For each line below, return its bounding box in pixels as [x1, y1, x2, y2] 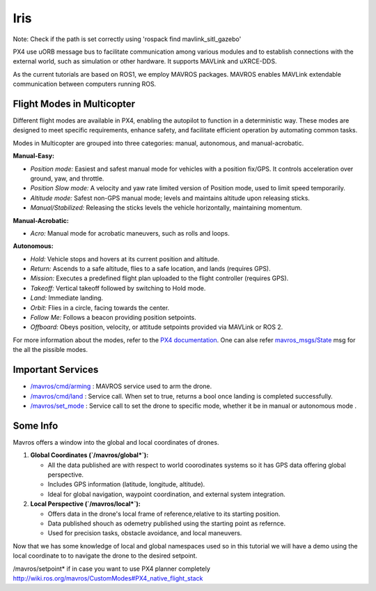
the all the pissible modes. [13, 346, 88, 354]
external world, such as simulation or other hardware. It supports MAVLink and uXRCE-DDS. [13, 57, 277, 66]
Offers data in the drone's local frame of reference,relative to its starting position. [47, 509, 281, 518]
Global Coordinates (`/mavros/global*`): [30, 451, 149, 459]
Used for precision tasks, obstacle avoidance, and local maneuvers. [47, 529, 242, 537]
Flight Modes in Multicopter [13, 98, 136, 109]
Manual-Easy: [13, 152, 55, 160]
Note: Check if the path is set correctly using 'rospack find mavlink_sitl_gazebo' [13, 35, 242, 43]
